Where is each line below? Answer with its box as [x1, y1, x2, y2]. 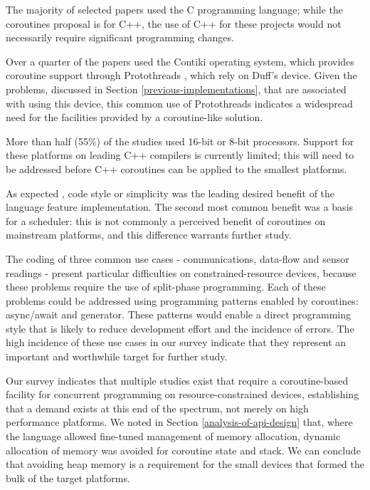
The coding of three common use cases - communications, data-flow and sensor [6, 251, 349, 266]
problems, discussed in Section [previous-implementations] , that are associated [6, 81, 347, 96]
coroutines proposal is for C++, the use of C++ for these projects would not [6, 16, 342, 31]
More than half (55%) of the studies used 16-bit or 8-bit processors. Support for [6, 133, 354, 148]
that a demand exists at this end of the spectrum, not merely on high [6, 400, 309, 415]
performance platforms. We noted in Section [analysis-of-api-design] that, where [6, 415, 353, 429]
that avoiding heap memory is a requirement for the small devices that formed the [6, 457, 365, 471]
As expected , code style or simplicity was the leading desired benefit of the [6, 185, 335, 200]
